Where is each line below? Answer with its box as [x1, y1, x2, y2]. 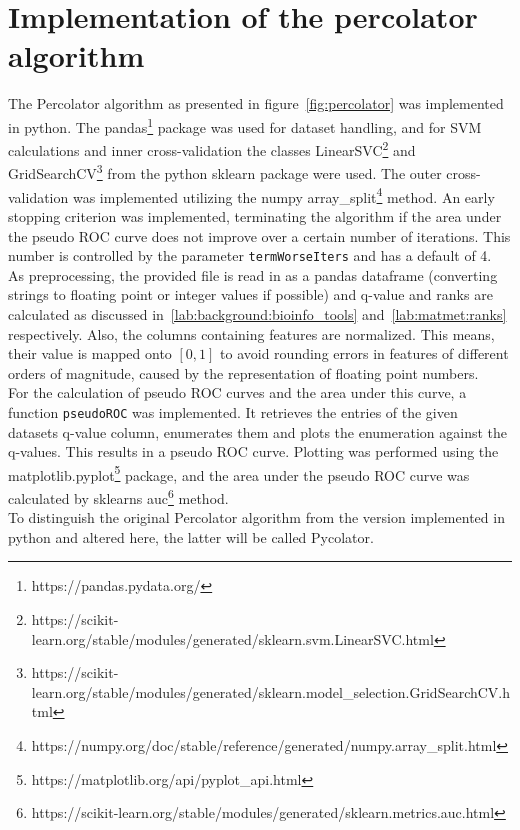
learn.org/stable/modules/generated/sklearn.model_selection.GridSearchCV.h [31, 681, 511, 702]
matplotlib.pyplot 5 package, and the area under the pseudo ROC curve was [8, 461, 470, 485]
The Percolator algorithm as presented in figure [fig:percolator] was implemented [8, 93, 504, 114]
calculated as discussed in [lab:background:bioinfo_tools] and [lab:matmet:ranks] [8, 303, 507, 324]
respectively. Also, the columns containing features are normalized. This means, [8, 323, 495, 344]
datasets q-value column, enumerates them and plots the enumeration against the [8, 421, 507, 442]
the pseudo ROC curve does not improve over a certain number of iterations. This [8, 225, 511, 246]
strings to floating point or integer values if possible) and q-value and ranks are [8, 284, 493, 305]
